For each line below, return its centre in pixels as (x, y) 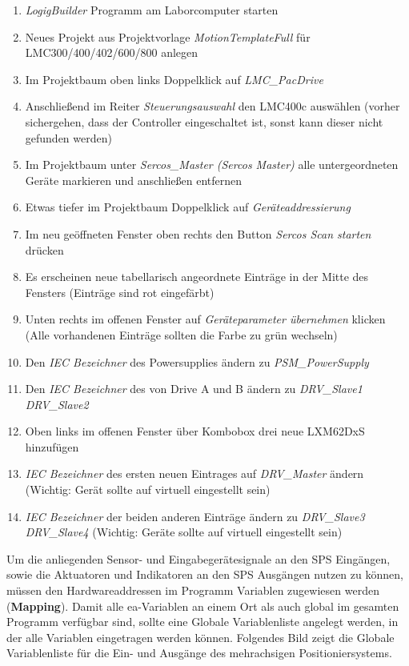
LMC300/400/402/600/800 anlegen (112, 52)
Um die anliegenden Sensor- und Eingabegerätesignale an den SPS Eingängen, (198, 558)
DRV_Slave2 (57, 404)
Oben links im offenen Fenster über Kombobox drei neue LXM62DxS (195, 431)
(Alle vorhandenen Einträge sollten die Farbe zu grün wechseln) (181, 334)
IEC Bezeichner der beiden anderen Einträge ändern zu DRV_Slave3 (195, 516)
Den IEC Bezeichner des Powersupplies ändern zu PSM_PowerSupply (197, 361)
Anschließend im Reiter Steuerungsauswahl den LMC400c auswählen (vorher (213, 106)
